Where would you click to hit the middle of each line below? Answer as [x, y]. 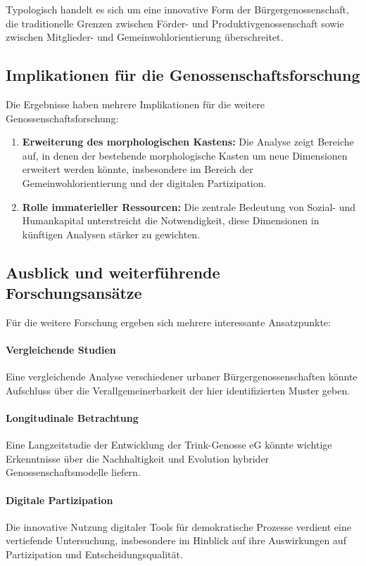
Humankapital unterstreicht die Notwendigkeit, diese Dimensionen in [171, 220]
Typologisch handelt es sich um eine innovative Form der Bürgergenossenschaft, [177, 9]
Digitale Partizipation [59, 500]
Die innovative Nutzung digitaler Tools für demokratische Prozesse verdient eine [178, 526]
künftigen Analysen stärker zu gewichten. [111, 234]
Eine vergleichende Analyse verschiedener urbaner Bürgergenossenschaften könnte [182, 377]
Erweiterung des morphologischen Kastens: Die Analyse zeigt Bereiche [188, 142]
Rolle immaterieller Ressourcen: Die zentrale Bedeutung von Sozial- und [189, 206]
